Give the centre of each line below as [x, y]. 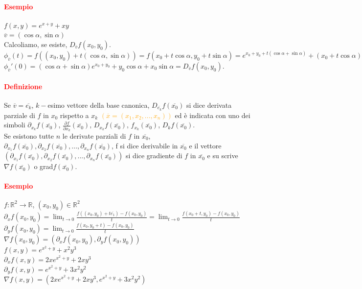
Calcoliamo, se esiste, [36, 44]
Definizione [23, 86]
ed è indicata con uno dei [213, 115]
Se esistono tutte [29, 135]
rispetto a [74, 115]
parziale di [20, 115]
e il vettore [205, 145]
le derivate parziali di [94, 135]
